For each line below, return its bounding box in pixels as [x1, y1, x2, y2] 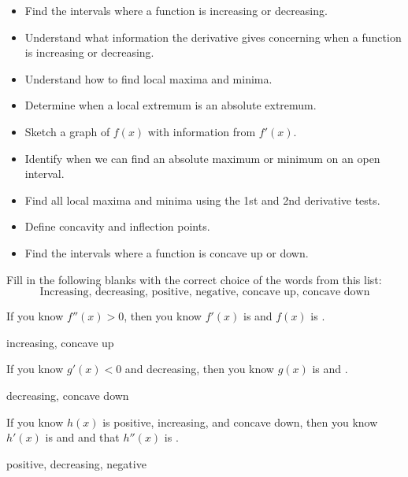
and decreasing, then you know [124, 361, 274, 377]
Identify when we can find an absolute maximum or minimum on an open [24, 150, 380, 166]
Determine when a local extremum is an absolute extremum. [24, 97, 317, 113]
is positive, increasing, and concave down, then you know [102, 413, 378, 430]
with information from [147, 123, 256, 139]
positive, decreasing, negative [6, 455, 147, 471]
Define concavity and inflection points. [24, 218, 210, 235]
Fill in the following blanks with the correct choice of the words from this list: [6, 271, 382, 287]
